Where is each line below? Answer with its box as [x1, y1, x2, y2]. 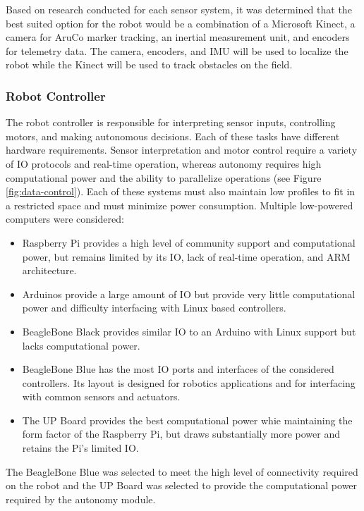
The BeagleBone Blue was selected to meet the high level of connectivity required [6, 464, 358, 479]
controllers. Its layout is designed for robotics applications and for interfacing [22, 375, 356, 390]
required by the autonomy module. [6, 491, 156, 506]
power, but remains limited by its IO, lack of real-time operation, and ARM [22, 249, 351, 264]
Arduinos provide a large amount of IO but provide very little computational [22, 286, 356, 301]
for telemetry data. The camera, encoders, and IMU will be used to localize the [6, 43, 348, 58]
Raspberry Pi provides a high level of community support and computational [22, 235, 356, 250]
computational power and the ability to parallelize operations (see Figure [6, 170, 322, 185]
